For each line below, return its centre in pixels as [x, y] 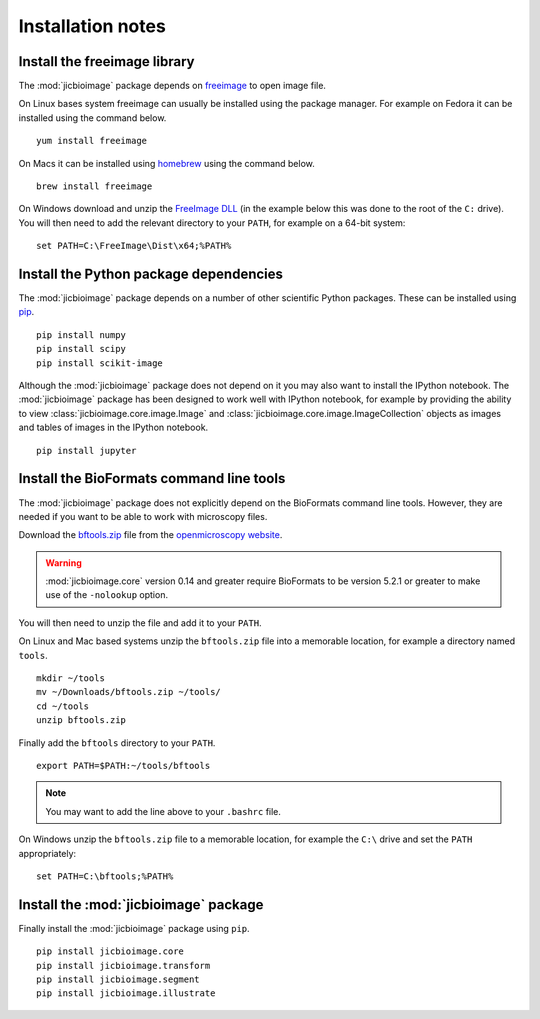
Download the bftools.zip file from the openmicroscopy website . [150, 535]
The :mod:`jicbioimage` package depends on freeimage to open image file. [172, 86]
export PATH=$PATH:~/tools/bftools [123, 765]
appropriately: [47, 853]
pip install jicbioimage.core [110, 951]
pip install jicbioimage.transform [123, 965]
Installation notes [92, 26]
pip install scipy [81, 349]
